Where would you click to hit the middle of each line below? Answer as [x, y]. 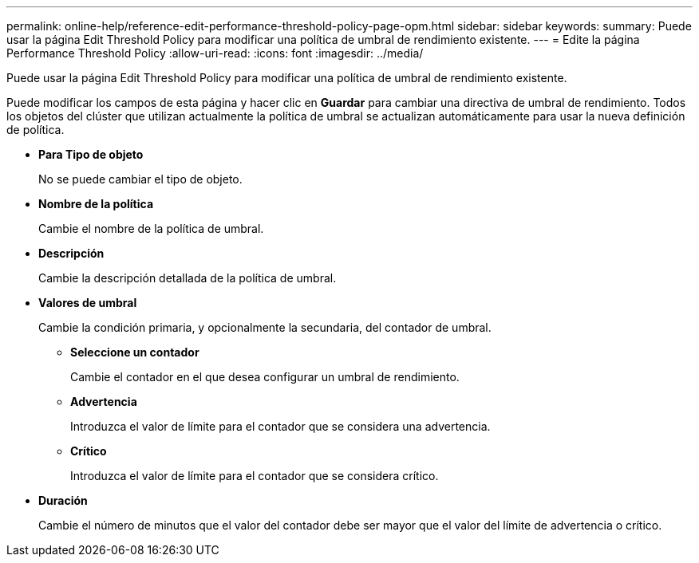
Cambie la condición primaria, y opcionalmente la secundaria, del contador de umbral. [265, 327]
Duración [63, 500]
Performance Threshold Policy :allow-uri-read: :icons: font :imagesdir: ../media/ [215, 53]
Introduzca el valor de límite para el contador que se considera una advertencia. [280, 426]
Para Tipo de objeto [91, 154]
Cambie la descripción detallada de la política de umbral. [188, 278]
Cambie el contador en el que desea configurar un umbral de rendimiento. [265, 377]
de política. [36, 130]
